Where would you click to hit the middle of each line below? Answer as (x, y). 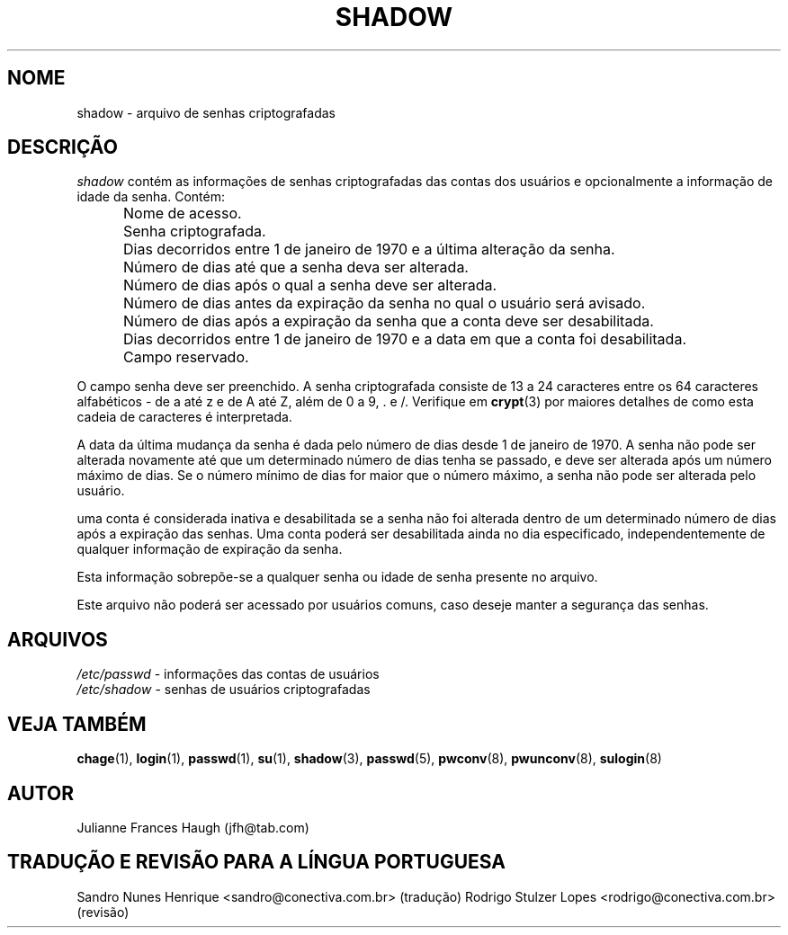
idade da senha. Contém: (151, 197)
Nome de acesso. (183, 214)
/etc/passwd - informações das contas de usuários (228, 674)
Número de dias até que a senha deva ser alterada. (296, 267)
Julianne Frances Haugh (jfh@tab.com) (193, 827)
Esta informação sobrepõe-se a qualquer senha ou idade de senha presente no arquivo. (337, 577)
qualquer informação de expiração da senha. (210, 549)
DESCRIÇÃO (63, 147)
